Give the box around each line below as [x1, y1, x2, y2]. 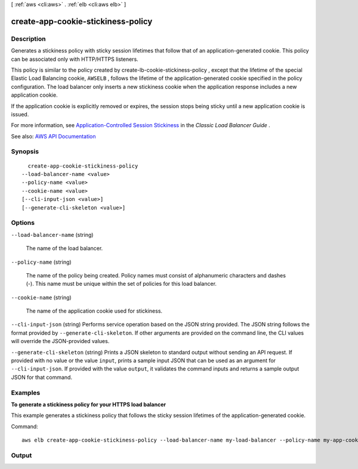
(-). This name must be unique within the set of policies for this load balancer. [26, 280, 217, 288]
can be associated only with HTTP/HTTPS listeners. [11, 55, 138, 63]
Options [11, 218, 35, 227]
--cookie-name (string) [11, 294, 72, 301]
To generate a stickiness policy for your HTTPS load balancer [11, 400, 166, 408]
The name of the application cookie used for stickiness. [26, 307, 163, 314]
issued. [11, 110, 29, 118]
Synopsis [11, 147, 39, 156]
